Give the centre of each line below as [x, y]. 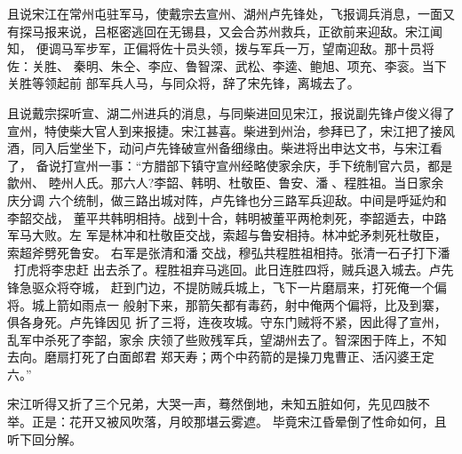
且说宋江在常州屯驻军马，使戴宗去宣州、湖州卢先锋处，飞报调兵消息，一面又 [231, 13]
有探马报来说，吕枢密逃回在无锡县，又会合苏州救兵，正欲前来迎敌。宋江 [219, 31]
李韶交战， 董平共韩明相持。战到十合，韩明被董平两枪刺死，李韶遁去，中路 [227, 217]
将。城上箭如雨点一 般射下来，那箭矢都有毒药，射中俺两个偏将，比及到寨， [227, 304]
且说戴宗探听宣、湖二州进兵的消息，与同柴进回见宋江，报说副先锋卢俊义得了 [231, 112]
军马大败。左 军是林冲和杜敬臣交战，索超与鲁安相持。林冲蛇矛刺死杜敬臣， [227, 235]
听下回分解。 [44, 438]
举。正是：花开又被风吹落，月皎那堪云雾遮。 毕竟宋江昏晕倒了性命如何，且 [227, 422]
